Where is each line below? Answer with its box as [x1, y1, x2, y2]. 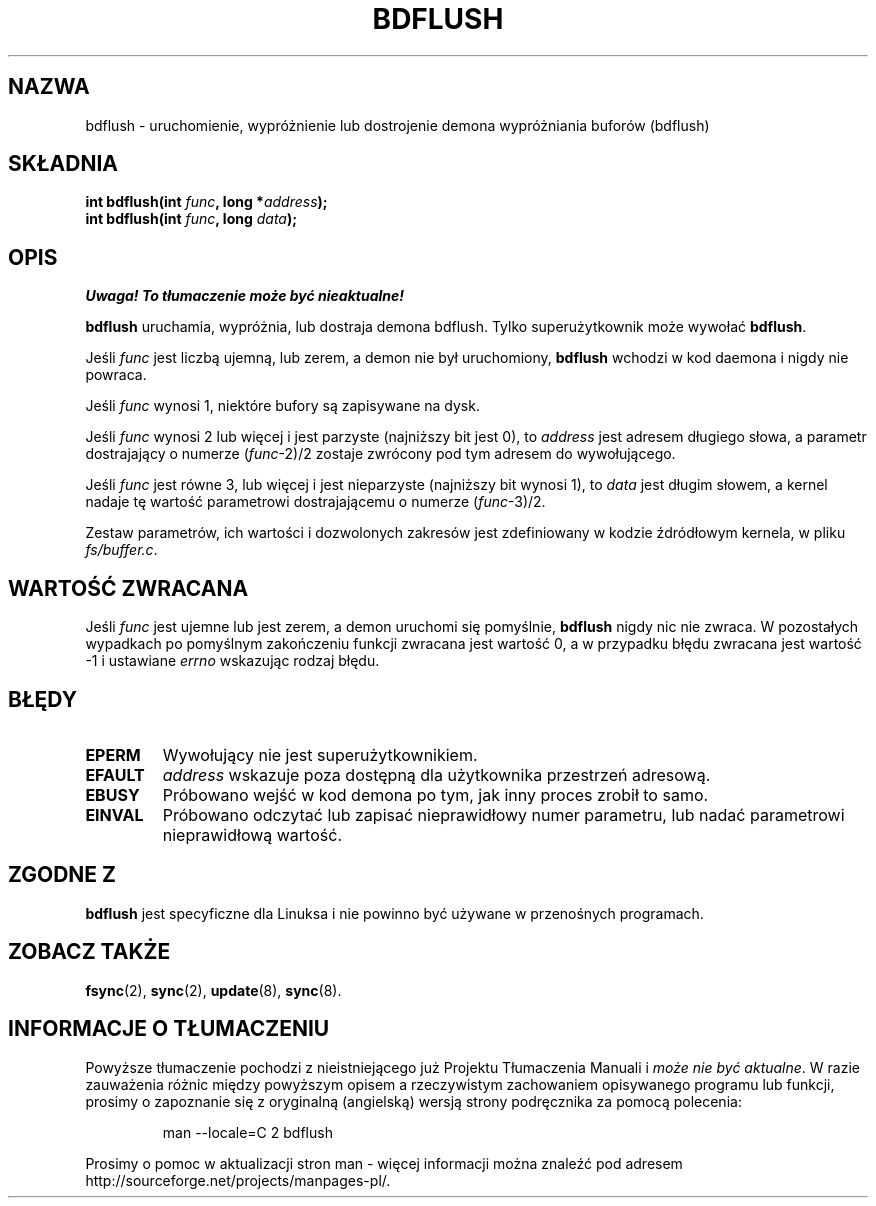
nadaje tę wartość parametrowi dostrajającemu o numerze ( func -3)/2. [85, 493, 546, 511]
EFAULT [85, 764, 145, 785]
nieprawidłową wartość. [162, 824, 342, 845]
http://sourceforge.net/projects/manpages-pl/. [85, 1171, 391, 1189]
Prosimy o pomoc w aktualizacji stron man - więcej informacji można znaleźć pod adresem [85, 1154, 683, 1172]
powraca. [85, 366, 147, 384]
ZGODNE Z [8, 862, 117, 888]
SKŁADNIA [8, 151, 118, 177]
